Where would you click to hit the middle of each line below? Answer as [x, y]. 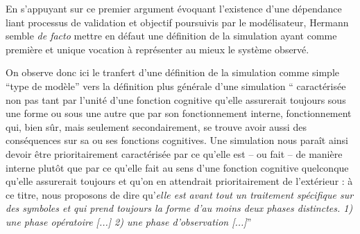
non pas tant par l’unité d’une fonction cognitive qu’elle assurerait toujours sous [176, 99]
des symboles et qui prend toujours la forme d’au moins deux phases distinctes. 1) [179, 208]
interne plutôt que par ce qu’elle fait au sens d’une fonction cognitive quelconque [177, 167]
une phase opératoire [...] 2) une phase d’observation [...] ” [129, 221]
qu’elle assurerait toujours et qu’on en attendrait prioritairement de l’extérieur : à [179, 181]
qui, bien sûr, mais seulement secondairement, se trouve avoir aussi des [156, 126]
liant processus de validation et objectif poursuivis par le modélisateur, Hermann [177, 22]
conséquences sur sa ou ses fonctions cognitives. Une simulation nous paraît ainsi [177, 140]
